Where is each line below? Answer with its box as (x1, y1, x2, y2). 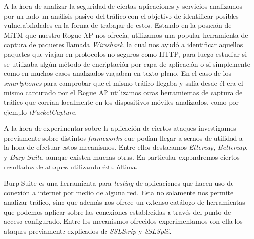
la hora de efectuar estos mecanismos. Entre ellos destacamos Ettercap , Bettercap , (4, 142, 248, 152)
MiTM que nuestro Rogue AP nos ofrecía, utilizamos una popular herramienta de (4, 29, 248, 40)
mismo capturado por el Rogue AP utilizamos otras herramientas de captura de (4, 87, 243, 97)
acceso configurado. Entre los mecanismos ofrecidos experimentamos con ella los (4, 216, 243, 226)
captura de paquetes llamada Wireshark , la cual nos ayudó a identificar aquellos (4, 39, 243, 49)
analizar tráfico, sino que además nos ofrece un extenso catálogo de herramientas (4, 197, 245, 207)
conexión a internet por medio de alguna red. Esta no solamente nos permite (4, 187, 233, 197)
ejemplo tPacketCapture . (4, 106, 77, 117)
